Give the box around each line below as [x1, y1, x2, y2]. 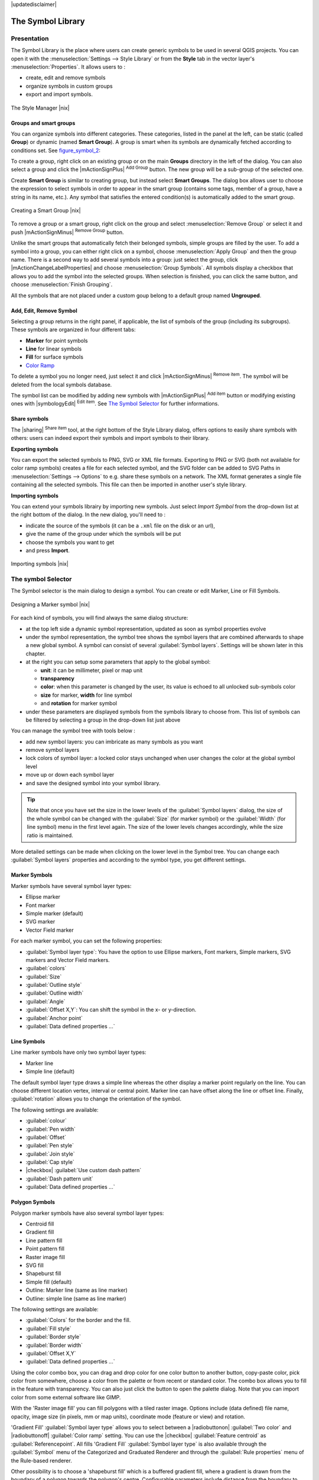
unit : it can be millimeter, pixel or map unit [40, 667, 143, 674]
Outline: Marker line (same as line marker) [25, 1286, 128, 1294]
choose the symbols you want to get [25, 539, 115, 546]
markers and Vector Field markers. [25, 956, 110, 963]
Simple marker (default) [25, 909, 84, 917]
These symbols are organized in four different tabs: [11, 326, 136, 333]
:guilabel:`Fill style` [25, 1325, 71, 1332]
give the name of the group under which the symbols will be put [25, 530, 181, 538]
